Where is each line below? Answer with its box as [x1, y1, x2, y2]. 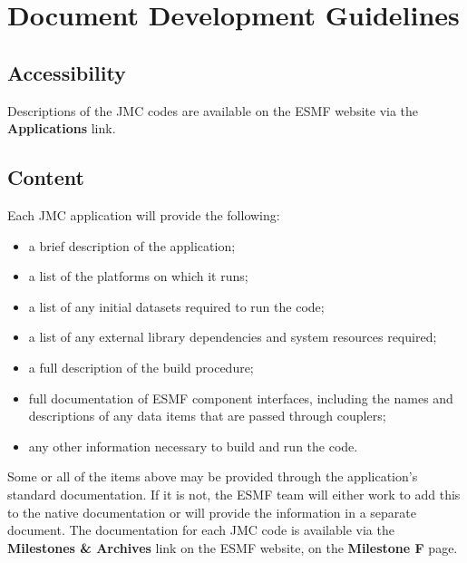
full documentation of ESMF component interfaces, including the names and [28, 388, 453, 407]
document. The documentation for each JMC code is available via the [7, 520, 394, 539]
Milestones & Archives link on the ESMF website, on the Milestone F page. [7, 538, 458, 557]
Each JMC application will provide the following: [7, 205, 280, 224]
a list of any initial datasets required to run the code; [28, 296, 325, 315]
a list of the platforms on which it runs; [28, 267, 248, 286]
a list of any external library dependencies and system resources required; [28, 327, 437, 346]
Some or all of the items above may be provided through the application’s [7, 467, 418, 486]
